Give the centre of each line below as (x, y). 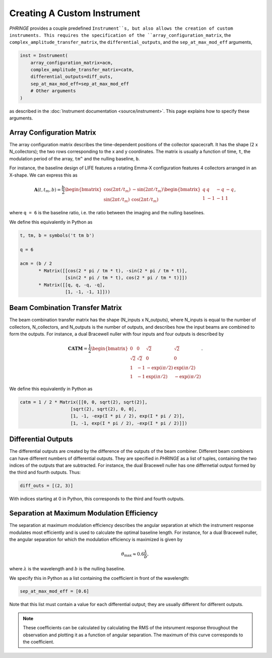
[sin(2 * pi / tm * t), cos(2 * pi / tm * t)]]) (126, 278)
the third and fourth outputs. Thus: (45, 472)
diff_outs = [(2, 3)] (47, 486)
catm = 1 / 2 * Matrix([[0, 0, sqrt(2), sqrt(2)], (84, 402)
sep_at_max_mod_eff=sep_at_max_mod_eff (80, 84)
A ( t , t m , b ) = (48, 190)
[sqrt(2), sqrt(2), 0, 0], (104, 409)
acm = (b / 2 (36, 264)
